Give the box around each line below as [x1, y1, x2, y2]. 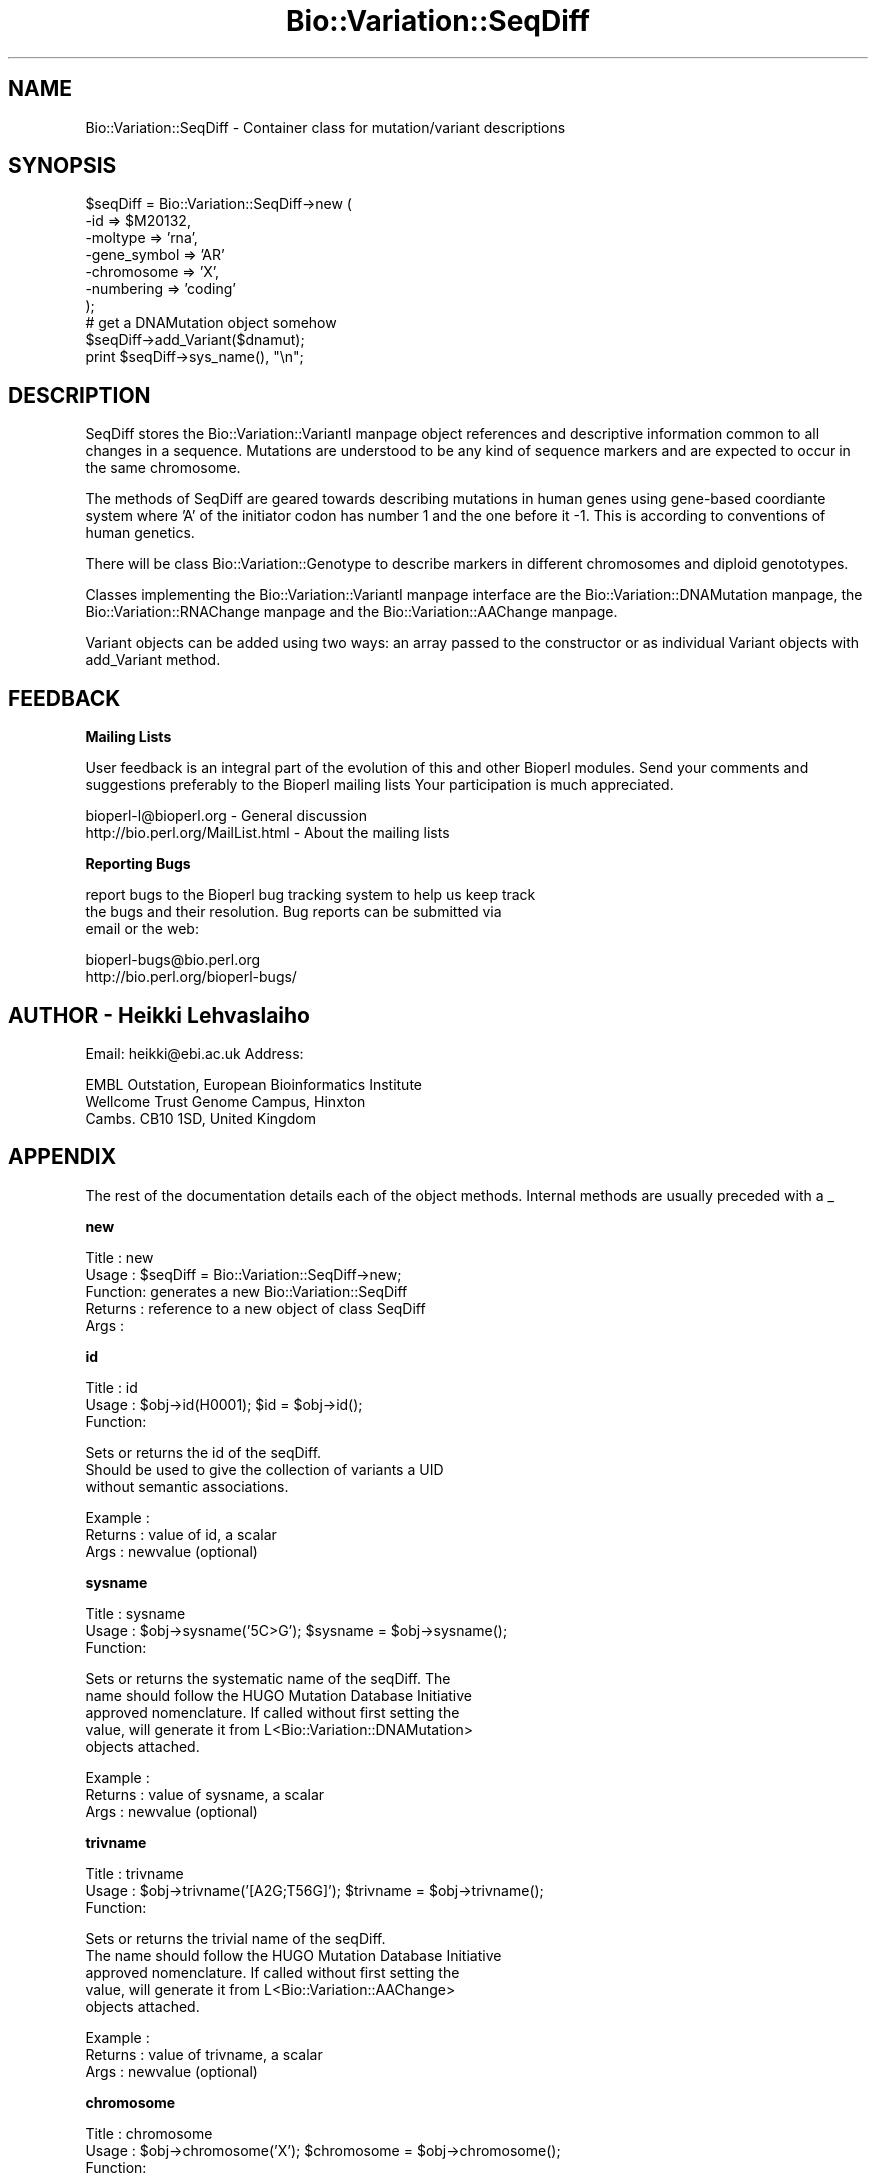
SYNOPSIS [8, 153, 117, 179]
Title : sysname [85, 1604, 186, 1622]
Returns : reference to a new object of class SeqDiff [85, 1299, 426, 1317]
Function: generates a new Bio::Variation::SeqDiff [85, 1282, 408, 1300]
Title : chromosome [85, 2124, 213, 2142]
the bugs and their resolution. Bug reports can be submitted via [85, 903, 502, 921]
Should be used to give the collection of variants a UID [85, 1460, 444, 1478]
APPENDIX [8, 1144, 117, 1170]
